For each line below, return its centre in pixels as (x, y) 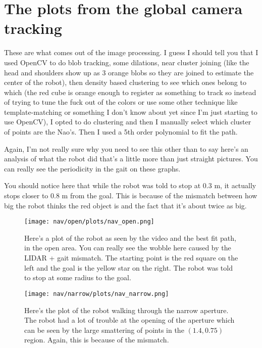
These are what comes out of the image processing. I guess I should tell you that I (131, 52)
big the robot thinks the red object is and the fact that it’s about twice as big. (125, 205)
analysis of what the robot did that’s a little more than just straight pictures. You (131, 159)
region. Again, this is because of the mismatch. (97, 340)
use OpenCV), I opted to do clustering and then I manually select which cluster (128, 122)
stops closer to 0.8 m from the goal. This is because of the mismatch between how (131, 195)
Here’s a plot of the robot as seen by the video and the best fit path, (130, 237)
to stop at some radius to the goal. (78, 277)
